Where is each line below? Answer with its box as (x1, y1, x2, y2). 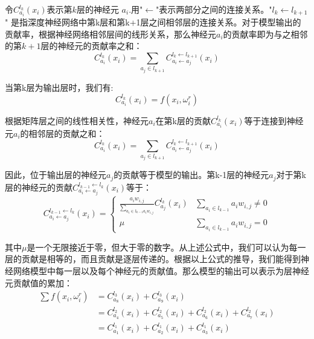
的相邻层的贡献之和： (20, 127, 105, 139)
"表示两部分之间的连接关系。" (156, 3, 272, 15)
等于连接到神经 (244, 114, 304, 127)
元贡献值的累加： (5, 276, 72, 289)
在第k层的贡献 (155, 114, 211, 127)
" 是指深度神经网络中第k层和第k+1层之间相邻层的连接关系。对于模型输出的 (5, 16, 301, 28)
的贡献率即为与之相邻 (223, 27, 308, 40)
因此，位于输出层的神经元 (5, 168, 106, 181)
